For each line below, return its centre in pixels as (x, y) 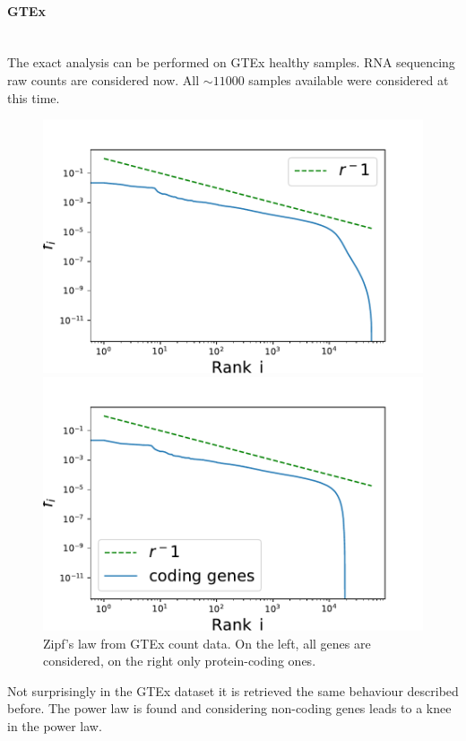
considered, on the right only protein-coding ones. (180, 661)
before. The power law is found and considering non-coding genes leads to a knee (229, 708)
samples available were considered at (349, 79)
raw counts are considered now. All (104, 79)
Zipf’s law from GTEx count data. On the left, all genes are (207, 643)
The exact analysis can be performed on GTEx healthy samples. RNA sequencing (231, 62)
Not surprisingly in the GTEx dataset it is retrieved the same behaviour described (233, 690)
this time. (34, 97)
